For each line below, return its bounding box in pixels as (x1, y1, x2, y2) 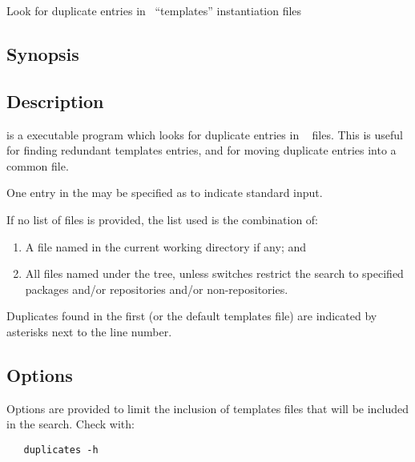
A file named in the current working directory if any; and (25, 238, 307, 255)
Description (6, 88, 104, 113)
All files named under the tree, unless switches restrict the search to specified (25, 265, 404, 282)
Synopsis (6, 41, 79, 66)
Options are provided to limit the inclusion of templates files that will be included (6, 400, 409, 416)
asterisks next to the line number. (6, 323, 172, 339)
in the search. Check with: (6, 416, 135, 432)
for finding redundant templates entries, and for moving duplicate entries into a (6, 142, 397, 159)
